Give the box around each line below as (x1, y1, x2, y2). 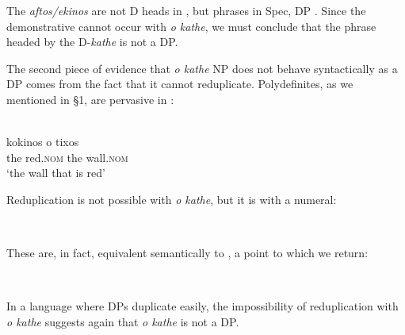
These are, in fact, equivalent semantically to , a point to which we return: (6, 245, 369, 261)
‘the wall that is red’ (6, 164, 105, 181)
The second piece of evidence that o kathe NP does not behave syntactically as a (6, 60, 398, 76)
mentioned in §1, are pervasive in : (6, 90, 174, 107)
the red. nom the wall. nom (6, 148, 128, 165)
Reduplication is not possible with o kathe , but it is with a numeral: (6, 191, 337, 207)
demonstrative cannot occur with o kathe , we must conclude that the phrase (6, 17, 376, 34)
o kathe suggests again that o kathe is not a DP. (6, 313, 239, 329)
